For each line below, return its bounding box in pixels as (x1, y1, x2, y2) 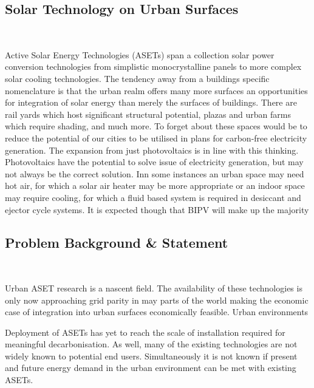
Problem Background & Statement (5, 233, 228, 251)
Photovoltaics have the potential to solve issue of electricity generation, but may (5, 155, 304, 168)
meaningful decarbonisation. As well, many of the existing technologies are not (5, 338, 298, 350)
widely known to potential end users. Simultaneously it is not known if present (5, 349, 298, 362)
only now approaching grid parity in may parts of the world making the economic (5, 293, 309, 306)
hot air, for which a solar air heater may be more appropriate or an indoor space (5, 179, 305, 192)
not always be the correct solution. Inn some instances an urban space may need (5, 167, 304, 180)
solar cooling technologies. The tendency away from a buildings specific (5, 72, 270, 84)
